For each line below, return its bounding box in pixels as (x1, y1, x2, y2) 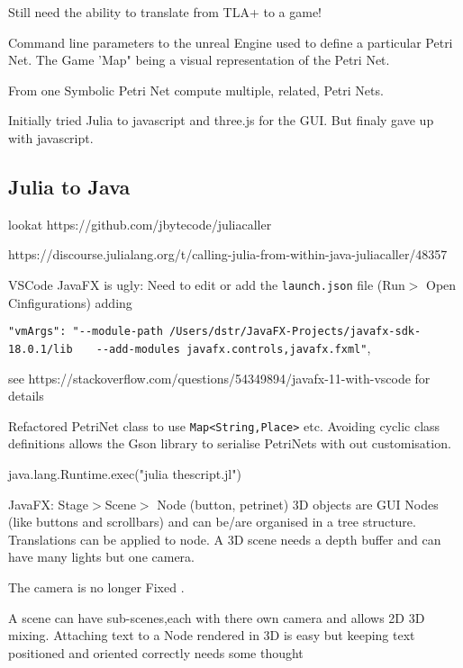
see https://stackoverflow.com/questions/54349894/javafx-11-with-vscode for (8, 368, 431, 387)
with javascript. (8, 128, 94, 147)
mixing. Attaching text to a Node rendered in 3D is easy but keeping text (8, 626, 415, 645)
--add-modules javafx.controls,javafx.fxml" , (95, 338, 371, 357)
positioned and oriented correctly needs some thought (8, 643, 304, 662)
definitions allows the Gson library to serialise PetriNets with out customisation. (8, 434, 451, 453)
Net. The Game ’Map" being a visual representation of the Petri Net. (8, 50, 390, 69)
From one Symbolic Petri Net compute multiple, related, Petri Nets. (8, 80, 384, 99)
